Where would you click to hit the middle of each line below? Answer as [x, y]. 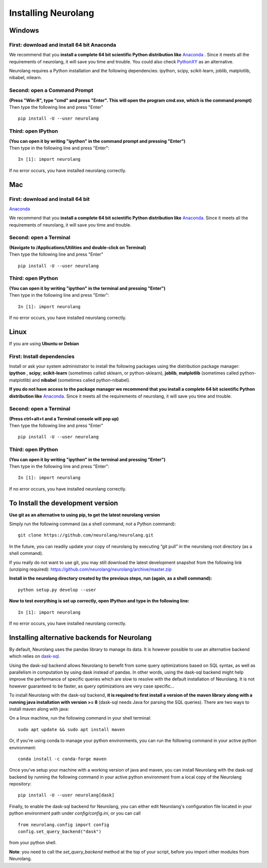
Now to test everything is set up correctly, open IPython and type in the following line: [99, 601]
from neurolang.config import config [64, 824]
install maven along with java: [39, 709]
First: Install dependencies [42, 356]
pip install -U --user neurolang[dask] [66, 795]
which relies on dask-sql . [35, 656]
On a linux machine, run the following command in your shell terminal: [80, 718]
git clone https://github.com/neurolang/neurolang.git [86, 535]
